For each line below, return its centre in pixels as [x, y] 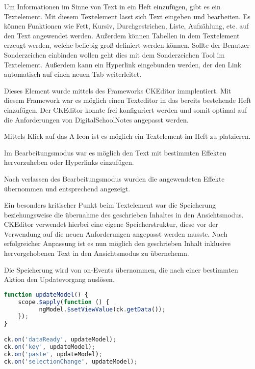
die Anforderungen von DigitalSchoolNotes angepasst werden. [96, 119]
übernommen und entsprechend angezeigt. [67, 188]
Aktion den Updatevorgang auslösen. [59, 279]
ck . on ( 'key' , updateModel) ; [50, 347]
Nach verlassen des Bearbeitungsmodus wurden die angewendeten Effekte [114, 178]
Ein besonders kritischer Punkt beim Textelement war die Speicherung [110, 205]
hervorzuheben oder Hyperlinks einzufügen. [69, 162]
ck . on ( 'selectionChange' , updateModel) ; [71, 361]
